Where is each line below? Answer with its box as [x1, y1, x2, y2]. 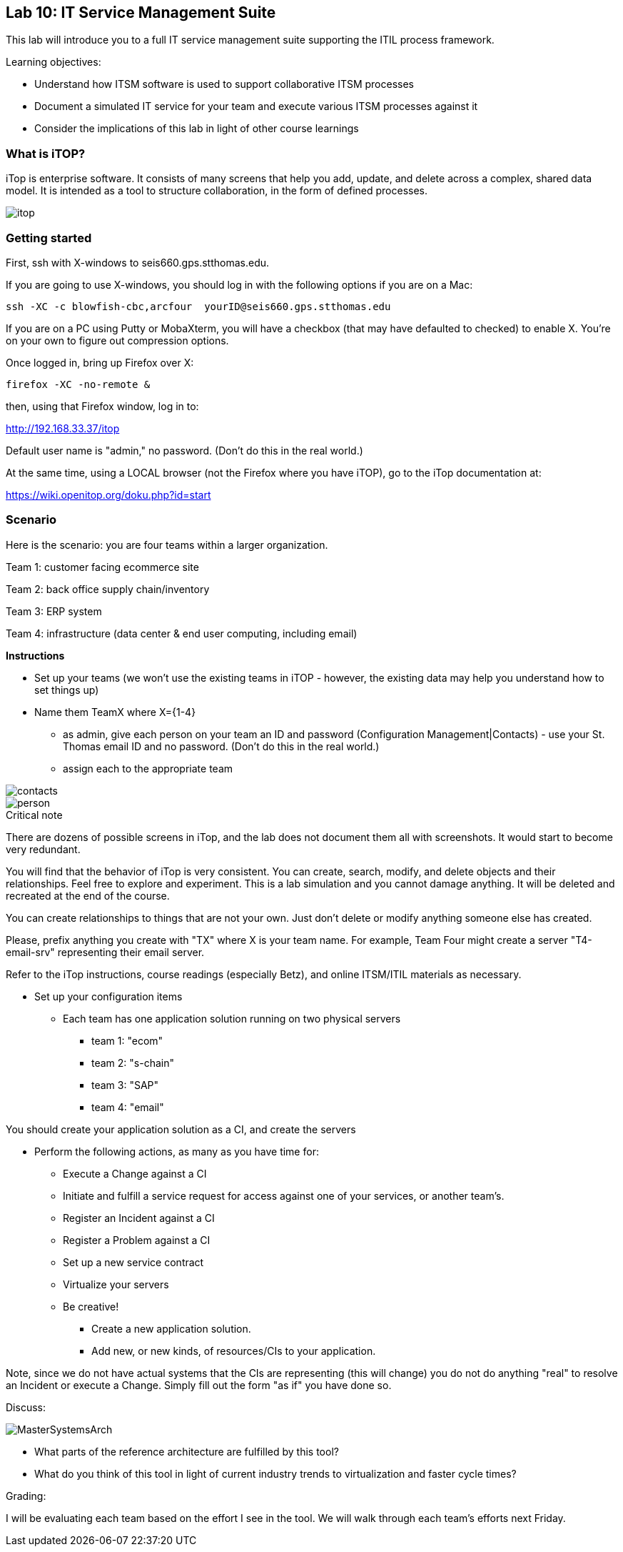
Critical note [6, 808, 63, 821]
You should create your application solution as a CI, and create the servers [6, 1123, 356, 1135]
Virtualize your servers [63, 1278, 169, 1290]
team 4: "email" [91, 1100, 164, 1113]
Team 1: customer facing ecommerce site [6, 560, 199, 573]
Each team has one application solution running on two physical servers [63, 1012, 401, 1025]
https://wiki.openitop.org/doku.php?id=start [6, 488, 211, 501]
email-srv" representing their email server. [6, 945, 205, 958]
